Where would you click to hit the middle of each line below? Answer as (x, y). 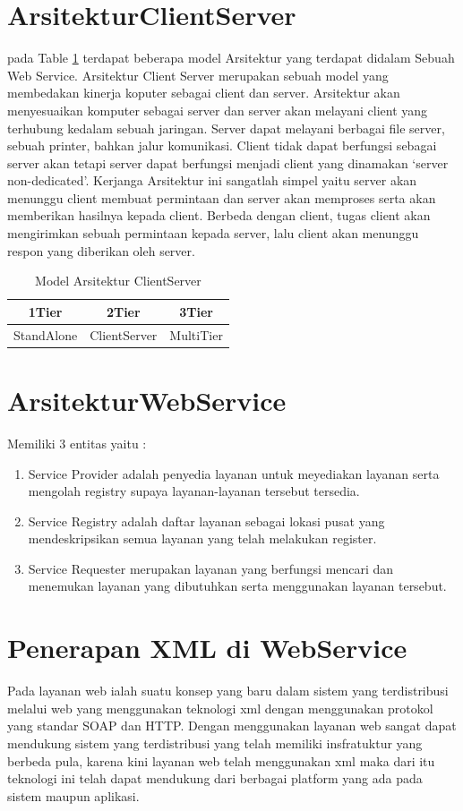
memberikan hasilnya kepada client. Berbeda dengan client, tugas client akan (219, 215)
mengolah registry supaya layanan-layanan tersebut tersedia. (194, 491)
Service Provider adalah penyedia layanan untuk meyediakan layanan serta (234, 473)
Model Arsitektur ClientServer (118, 281)
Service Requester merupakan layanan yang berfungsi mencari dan (211, 568)
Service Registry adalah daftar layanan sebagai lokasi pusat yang (206, 521)
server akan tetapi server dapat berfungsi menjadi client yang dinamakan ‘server (228, 162)
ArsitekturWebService (147, 400)
